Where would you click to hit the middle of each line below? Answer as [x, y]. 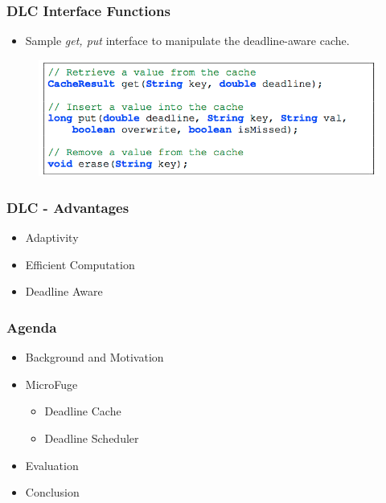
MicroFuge [51, 384]
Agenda [32, 327]
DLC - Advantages [68, 207]
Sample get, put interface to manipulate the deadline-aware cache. [187, 41]
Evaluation [52, 465]
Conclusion [52, 492]
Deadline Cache [83, 411]
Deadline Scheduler [92, 438]
